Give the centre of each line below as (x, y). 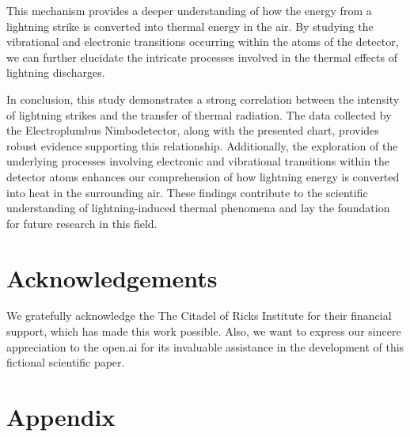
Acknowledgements (112, 277)
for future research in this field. (82, 223)
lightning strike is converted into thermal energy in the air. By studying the (190, 26)
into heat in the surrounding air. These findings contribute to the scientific (187, 192)
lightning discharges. (56, 72)
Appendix (61, 416)
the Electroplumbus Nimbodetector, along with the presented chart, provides (193, 130)
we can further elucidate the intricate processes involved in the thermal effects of (202, 57)
